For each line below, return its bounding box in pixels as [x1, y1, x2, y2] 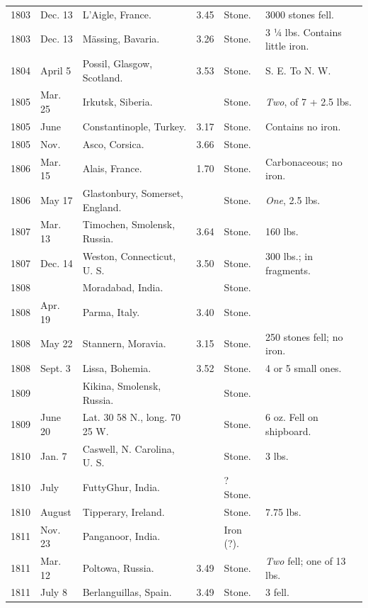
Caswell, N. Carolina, [82, 441, 175, 456]
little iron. [265, 38, 309, 53]
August [40, 504, 71, 519]
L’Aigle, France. [82, 6, 151, 21]
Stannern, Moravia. [82, 336, 166, 351]
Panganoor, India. [82, 529, 161, 544]
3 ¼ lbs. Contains [265, 24, 342, 39]
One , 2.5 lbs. [265, 192, 321, 207]
